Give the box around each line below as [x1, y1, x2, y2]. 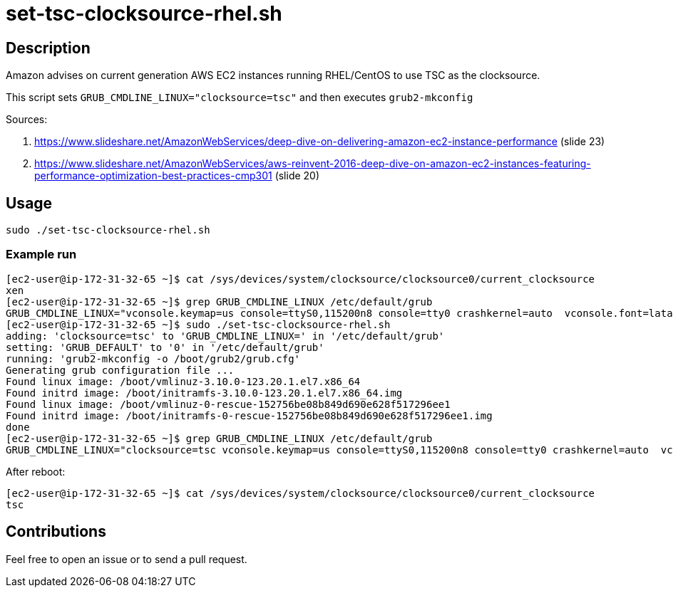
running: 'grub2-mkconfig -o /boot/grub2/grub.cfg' [6, 352, 301, 364]
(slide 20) [274, 169, 320, 182]
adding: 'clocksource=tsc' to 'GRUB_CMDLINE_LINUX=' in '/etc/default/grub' [6, 330, 445, 342]
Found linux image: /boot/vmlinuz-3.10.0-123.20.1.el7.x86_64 [6, 375, 361, 387]
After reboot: [6, 465, 66, 478]
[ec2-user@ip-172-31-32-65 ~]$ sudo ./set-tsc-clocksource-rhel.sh [6, 318, 391, 330]
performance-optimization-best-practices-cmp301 [34, 169, 272, 182]
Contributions [6, 523, 106, 541]
